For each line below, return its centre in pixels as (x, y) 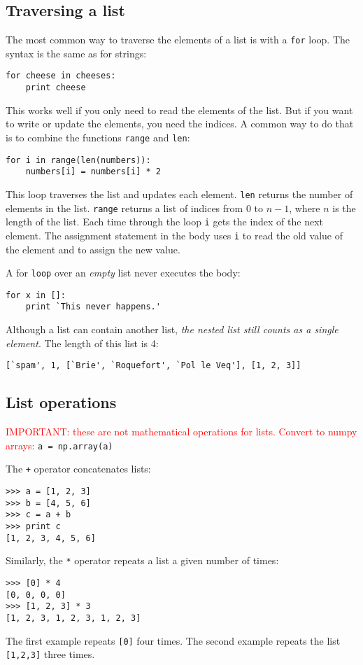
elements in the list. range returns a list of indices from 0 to (134, 208)
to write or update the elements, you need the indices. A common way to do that (180, 124)
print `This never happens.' (93, 307)
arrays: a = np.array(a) (59, 445)
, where (305, 208)
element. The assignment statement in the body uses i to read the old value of (174, 235)
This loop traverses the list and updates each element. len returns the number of (179, 194)
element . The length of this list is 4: (82, 343)
